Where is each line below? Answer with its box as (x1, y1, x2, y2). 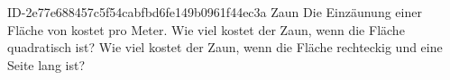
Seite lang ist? (7, 55, 86, 74)
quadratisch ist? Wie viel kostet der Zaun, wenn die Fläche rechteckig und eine (7, 38, 443, 57)
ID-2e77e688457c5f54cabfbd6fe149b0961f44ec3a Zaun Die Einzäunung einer (7, 3, 422, 21)
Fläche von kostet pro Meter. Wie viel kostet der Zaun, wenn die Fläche (7, 20, 405, 39)
